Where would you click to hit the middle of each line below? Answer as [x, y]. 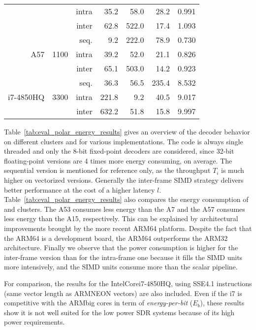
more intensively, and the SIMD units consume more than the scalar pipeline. [121, 267]
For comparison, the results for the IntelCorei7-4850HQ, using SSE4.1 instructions [128, 283]
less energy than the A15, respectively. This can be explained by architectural [121, 218]
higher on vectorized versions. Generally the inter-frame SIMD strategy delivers [124, 180]
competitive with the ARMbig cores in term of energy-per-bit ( [98, 303]
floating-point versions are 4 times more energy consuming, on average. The [118, 160]
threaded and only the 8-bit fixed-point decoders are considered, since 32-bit [119, 151]
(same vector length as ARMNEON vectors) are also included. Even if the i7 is [123, 293]
